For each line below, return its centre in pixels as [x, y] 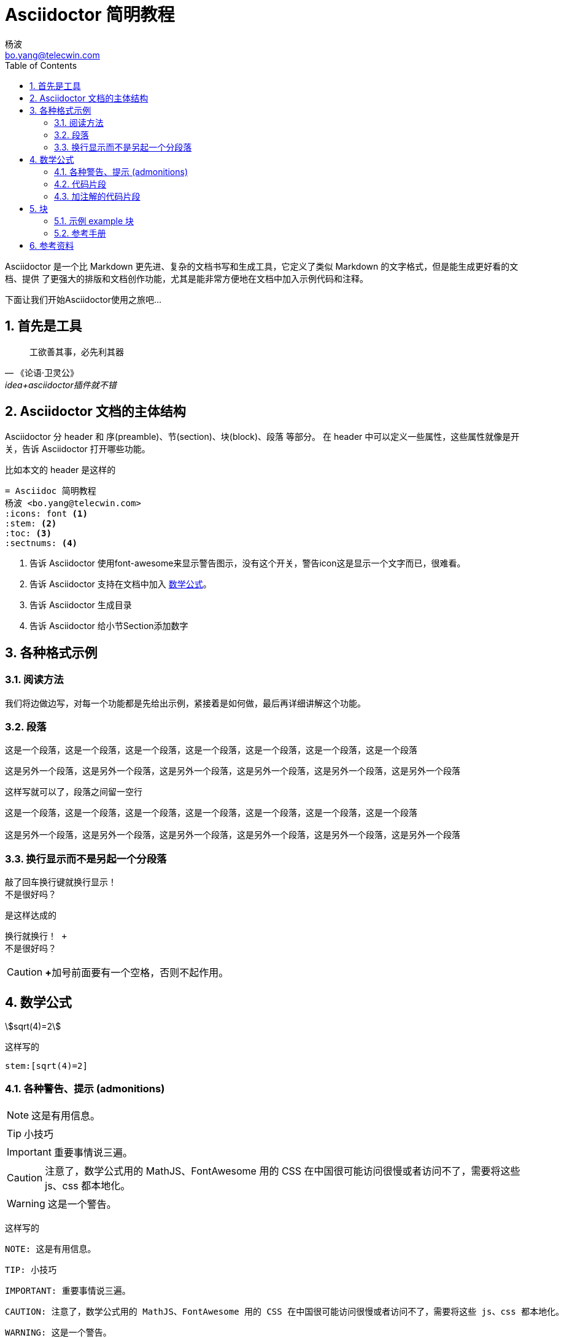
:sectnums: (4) [41, 543]
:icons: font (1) [46, 514]
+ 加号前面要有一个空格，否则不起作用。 [137, 973]
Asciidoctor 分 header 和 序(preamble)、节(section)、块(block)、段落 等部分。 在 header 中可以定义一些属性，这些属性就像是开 [262, 437]
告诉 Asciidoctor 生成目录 [81, 605]
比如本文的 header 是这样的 [60, 470]
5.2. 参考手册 [80, 233]
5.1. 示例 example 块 [94, 221]
